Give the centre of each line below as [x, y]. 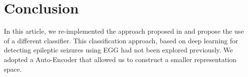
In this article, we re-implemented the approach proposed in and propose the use [124, 31]
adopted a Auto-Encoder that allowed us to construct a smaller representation [120, 59]
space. [13, 69]
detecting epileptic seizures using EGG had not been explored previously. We [118, 50]
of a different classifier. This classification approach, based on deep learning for [121, 40]
